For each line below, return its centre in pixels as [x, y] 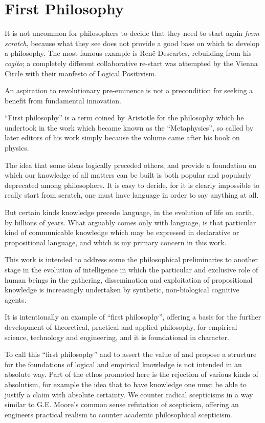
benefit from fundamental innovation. [63, 100]
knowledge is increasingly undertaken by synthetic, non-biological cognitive [122, 290]
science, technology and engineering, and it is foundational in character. [117, 337]
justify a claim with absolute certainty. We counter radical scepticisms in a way [129, 394]
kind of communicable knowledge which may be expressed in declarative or [122, 232]
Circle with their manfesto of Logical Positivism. [81, 73]
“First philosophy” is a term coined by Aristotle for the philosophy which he [124, 118]
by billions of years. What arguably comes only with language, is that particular [130, 222]
